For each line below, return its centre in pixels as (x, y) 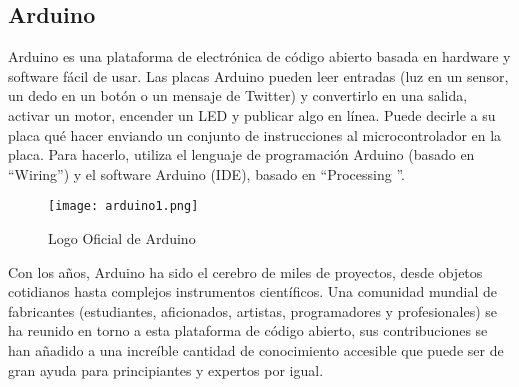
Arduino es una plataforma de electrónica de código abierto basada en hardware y (259, 56)
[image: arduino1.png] (123, 206)
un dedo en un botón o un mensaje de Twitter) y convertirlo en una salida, (238, 95)
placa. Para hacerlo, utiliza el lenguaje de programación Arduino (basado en (241, 154)
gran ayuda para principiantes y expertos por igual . (166, 369)
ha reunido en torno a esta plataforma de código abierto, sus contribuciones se (248, 330)
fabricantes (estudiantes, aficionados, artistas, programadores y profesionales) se (253, 310)
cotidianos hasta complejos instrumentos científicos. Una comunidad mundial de (252, 291)
